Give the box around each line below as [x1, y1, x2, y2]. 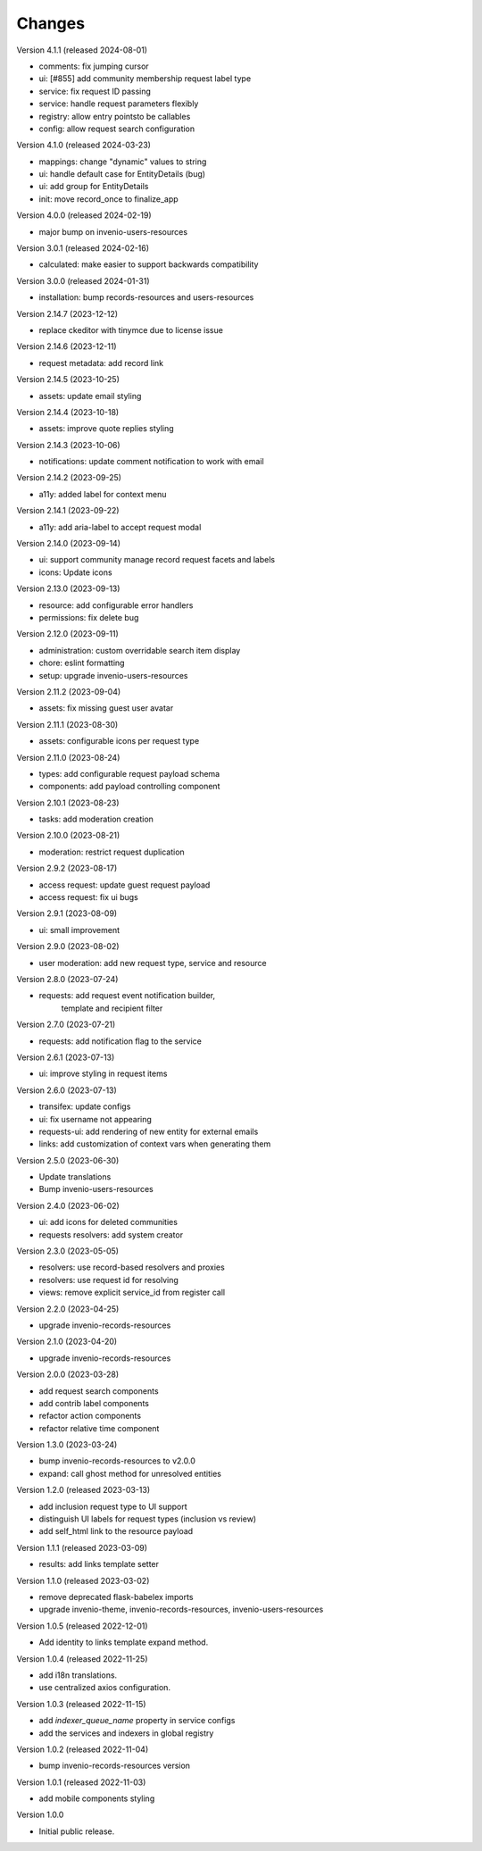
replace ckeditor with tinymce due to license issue [38, 324, 223, 335]
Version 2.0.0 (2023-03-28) [16, 1369, 120, 1380]
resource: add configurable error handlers [38, 599, 194, 611]
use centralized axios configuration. [38, 1682, 171, 1693]
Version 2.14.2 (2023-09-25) [16, 472, 122, 483]
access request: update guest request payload [38, 880, 211, 890]
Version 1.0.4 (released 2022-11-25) [16, 1653, 148, 1664]
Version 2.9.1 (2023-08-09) [16, 908, 118, 919]
